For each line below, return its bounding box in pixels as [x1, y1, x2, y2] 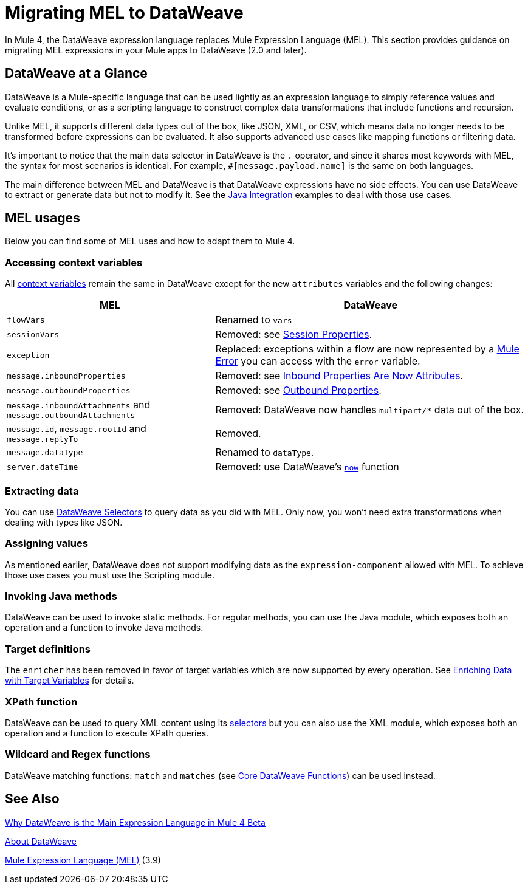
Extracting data [5, 484, 79, 497]
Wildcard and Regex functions [5, 748, 151, 761]
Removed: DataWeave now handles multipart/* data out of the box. [215, 403, 524, 416]
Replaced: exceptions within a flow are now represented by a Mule [215, 343, 519, 355]
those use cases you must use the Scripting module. [5, 569, 214, 580]
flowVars [7, 315, 45, 324]
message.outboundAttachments [7, 411, 135, 420]
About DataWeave [5, 836, 77, 846]
